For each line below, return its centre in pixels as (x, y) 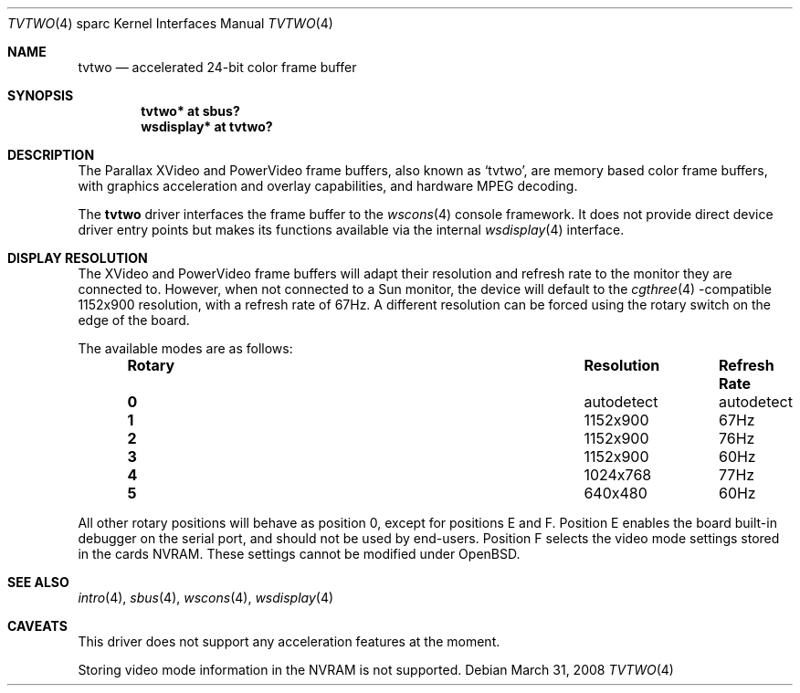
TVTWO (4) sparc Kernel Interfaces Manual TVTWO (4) (170, 23)
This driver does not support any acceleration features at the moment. (289, 641)
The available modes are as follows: (185, 348)
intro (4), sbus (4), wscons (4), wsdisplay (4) (206, 598)
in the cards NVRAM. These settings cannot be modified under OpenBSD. (299, 554)
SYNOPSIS (41, 95)
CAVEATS (37, 626)
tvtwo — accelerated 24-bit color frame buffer (217, 67)
